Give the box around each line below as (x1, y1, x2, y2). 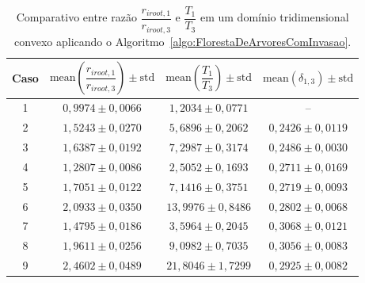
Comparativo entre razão (16, 9, 137, 25)
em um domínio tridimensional (200, 9, 349, 25)
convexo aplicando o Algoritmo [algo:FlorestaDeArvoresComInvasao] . (14, 33, 352, 49)
